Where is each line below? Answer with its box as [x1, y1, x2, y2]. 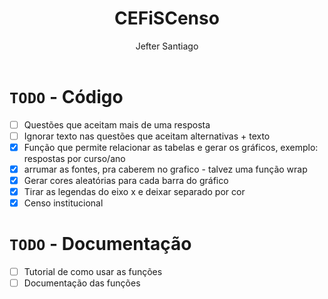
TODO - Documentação [9, 233, 192, 256]
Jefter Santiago [135, 40, 199, 52]
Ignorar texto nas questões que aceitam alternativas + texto [23, 130, 271, 142]
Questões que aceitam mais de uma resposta [23, 118, 211, 131]
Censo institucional [23, 197, 104, 209]
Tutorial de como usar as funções [23, 266, 163, 278]
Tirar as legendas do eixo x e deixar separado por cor [23, 186, 246, 197]
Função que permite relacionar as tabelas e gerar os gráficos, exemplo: [23, 141, 319, 153]
